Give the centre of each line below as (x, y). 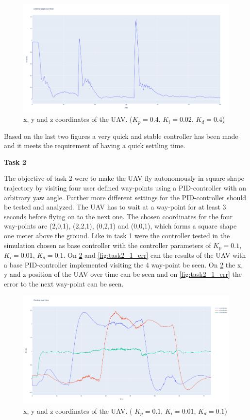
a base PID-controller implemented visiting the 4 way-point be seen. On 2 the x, (124, 264)
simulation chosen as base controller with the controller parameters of (108, 245)
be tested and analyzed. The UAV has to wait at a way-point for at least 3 (115, 207)
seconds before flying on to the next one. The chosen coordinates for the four (118, 216)
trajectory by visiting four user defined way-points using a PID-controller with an (125, 187)
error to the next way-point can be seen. (64, 283)
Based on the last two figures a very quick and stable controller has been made (121, 136)
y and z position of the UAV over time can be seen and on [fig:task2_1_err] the (123, 274)
